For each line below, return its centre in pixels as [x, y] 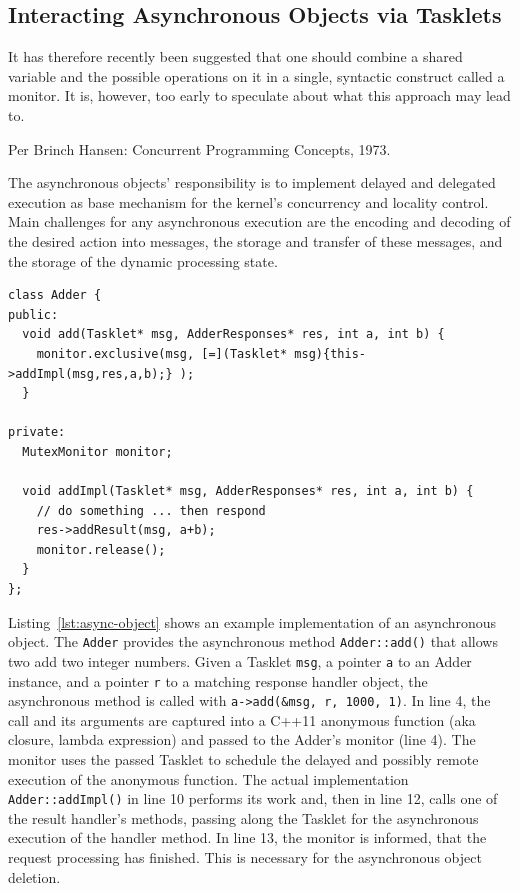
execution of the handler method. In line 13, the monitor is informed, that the [247, 837]
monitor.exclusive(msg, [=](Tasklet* [162, 353]
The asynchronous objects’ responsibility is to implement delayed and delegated [252, 182]
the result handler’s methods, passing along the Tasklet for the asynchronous [243, 817]
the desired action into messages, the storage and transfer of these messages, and [255, 240]
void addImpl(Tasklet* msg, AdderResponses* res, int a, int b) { [248, 491]
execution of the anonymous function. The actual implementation [208, 778]
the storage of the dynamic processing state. [143, 260]
